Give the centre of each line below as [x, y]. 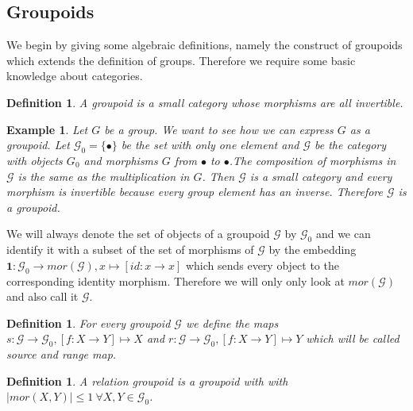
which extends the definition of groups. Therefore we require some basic [181, 60]
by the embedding [313, 250]
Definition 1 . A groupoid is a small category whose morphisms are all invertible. [205, 102]
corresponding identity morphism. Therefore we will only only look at [176, 280]
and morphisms [121, 160]
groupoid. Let [38, 145]
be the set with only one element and [210, 145]
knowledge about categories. [75, 76]
